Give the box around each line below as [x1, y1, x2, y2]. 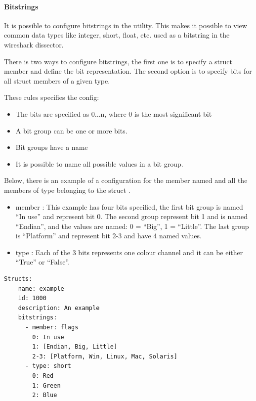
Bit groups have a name [15, 142, 88, 152]
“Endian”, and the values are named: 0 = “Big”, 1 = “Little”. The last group [15, 221, 249, 231]
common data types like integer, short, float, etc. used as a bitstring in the [4, 30, 230, 40]
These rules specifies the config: [4, 92, 99, 102]
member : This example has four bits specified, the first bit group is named [15, 201, 243, 212]
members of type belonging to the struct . [4, 184, 130, 195]
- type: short [25, 362, 72, 370]
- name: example [11, 285, 64, 292]
